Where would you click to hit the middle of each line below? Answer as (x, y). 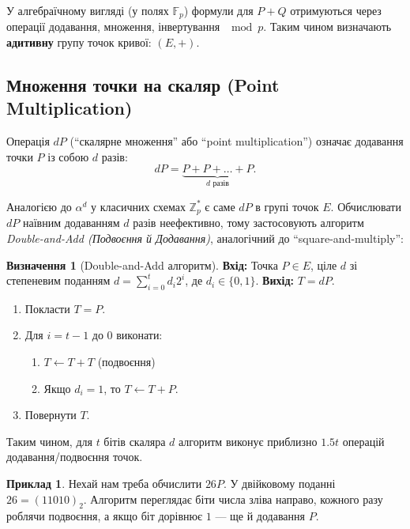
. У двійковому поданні (279, 484)
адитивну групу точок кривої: (79, 42)
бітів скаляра (135, 441)
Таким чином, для (49, 441)
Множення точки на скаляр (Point (143, 85)
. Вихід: (275, 280)
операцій (363, 441)
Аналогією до (39, 206)
